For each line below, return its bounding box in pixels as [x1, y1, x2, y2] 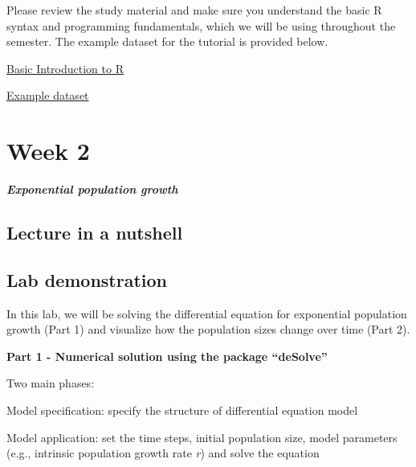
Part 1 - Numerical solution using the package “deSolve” [6, 347, 328, 364]
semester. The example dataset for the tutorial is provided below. [6, 33, 328, 50]
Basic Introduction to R [6, 59, 124, 76]
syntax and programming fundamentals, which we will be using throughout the [6, 17, 396, 34]
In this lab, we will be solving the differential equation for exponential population [6, 305, 407, 322]
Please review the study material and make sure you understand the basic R [6, 2, 382, 18]
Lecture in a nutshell [6, 220, 183, 245]
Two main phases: [6, 375, 95, 391]
